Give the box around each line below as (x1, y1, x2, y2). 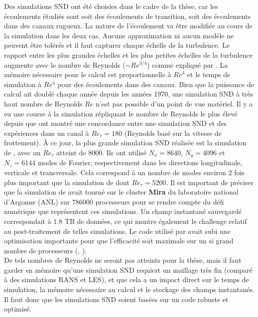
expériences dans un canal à (4, 127, 89, 138)
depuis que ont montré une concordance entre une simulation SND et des (4, 118, 227, 128)
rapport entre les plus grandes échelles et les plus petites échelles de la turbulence (4, 49, 253, 60)
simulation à (4, 79, 42, 89)
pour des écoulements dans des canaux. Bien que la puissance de (57, 79, 254, 89)
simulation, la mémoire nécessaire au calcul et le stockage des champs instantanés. (4, 284, 255, 295)
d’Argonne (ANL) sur (4, 196, 70, 207)
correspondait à (4, 215, 51, 226)
